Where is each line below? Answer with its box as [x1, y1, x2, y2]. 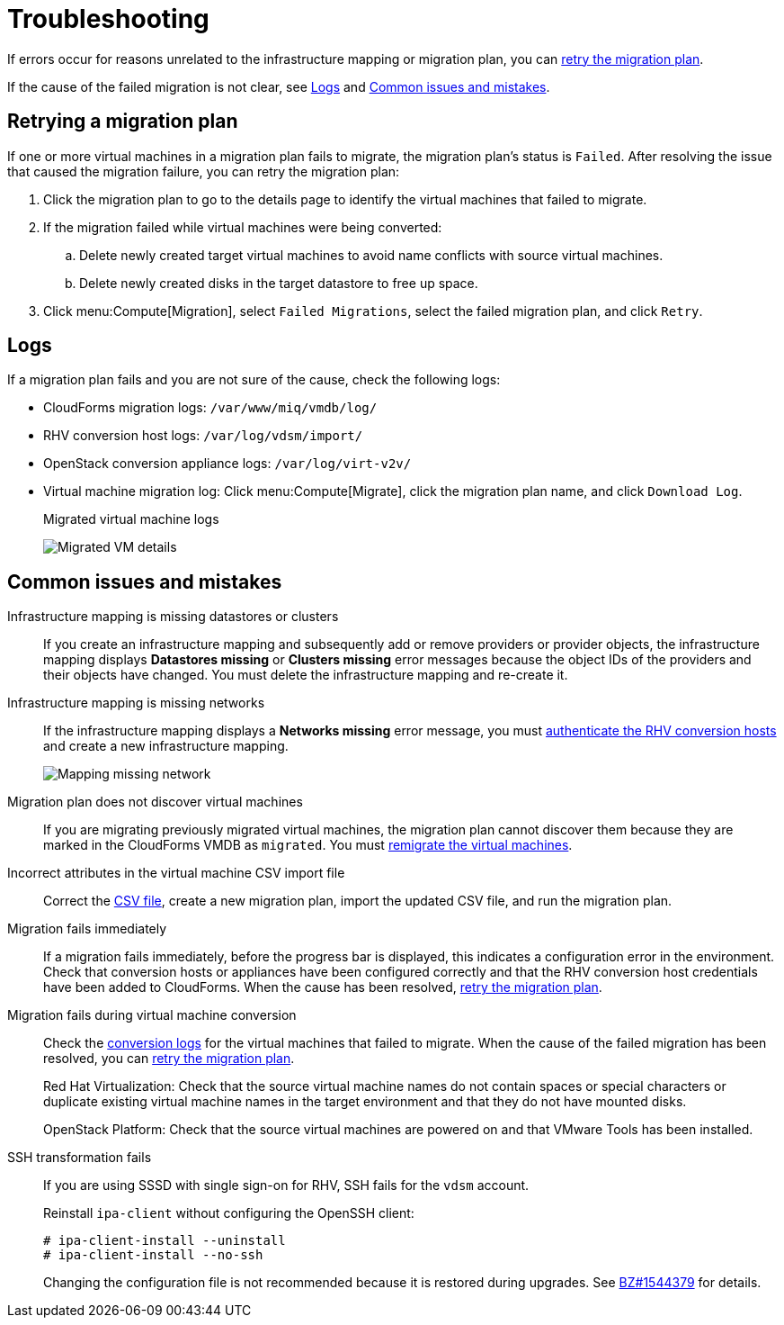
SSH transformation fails [7, 1149, 152, 1166]
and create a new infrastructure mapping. [43, 738, 289, 754]
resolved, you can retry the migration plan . [43, 1050, 295, 1067]
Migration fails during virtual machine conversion [7, 1007, 297, 1023]
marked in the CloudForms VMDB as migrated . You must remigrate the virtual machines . [43, 837, 573, 853]
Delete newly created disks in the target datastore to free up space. [79, 275, 478, 291]
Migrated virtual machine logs [43, 511, 219, 527]
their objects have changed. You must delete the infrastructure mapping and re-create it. [43, 667, 568, 683]
